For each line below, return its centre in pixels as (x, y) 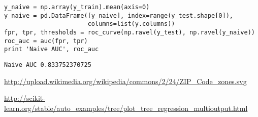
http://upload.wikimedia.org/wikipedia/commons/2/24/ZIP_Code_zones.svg (125, 81)
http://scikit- (25, 98)
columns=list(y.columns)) (131, 24)
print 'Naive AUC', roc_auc (52, 49)
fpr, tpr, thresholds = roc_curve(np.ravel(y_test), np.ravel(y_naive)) (130, 32)
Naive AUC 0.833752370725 (48, 65)
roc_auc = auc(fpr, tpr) (46, 41)
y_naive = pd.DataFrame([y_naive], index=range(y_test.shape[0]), (119, 15)
